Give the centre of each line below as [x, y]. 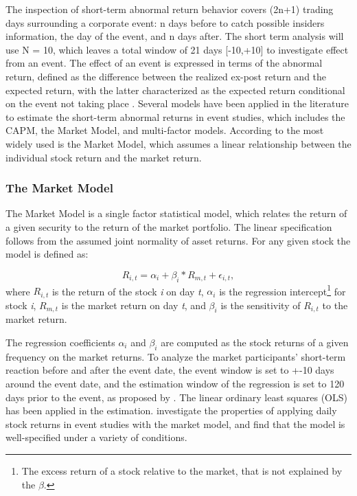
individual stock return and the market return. [104, 157]
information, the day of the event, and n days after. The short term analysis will [175, 36]
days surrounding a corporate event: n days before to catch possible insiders [165, 22]
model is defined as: [47, 254]
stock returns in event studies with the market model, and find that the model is [175, 424]
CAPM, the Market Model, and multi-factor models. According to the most [165, 130]
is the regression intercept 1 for [283, 290]
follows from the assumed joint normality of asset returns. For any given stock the [178, 240]
